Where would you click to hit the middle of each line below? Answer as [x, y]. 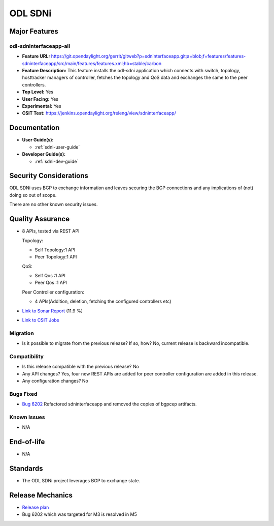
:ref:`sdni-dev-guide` [57, 161]
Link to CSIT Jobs [41, 320]
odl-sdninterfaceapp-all [40, 46]
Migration [22, 333]
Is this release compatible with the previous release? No [80, 367]
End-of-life [27, 442]
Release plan [36, 507]
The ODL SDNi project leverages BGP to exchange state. [81, 481]
